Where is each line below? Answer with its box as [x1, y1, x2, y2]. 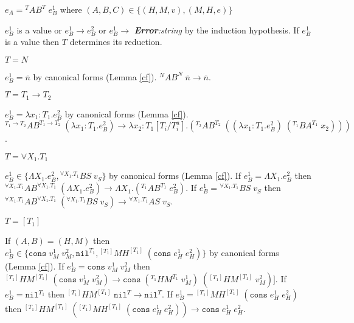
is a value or [16, 23, 62, 36]
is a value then [5, 35, 60, 48]
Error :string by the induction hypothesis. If [134, 23, 299, 36]
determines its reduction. [69, 35, 162, 48]
